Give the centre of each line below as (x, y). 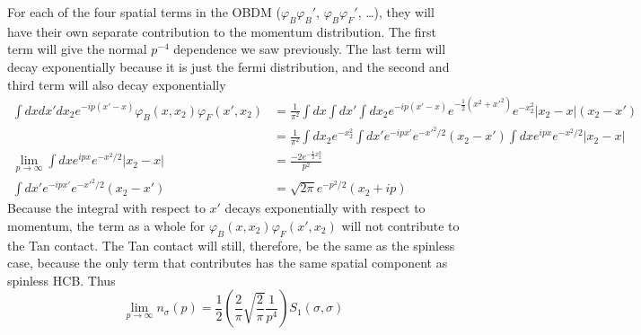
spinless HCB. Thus (61, 280)
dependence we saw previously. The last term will (310, 49)
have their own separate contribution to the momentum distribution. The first (222, 31)
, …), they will (396, 12)
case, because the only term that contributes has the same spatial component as (228, 263)
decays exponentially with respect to (325, 208)
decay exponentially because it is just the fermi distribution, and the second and (228, 66)
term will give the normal (77, 49)
